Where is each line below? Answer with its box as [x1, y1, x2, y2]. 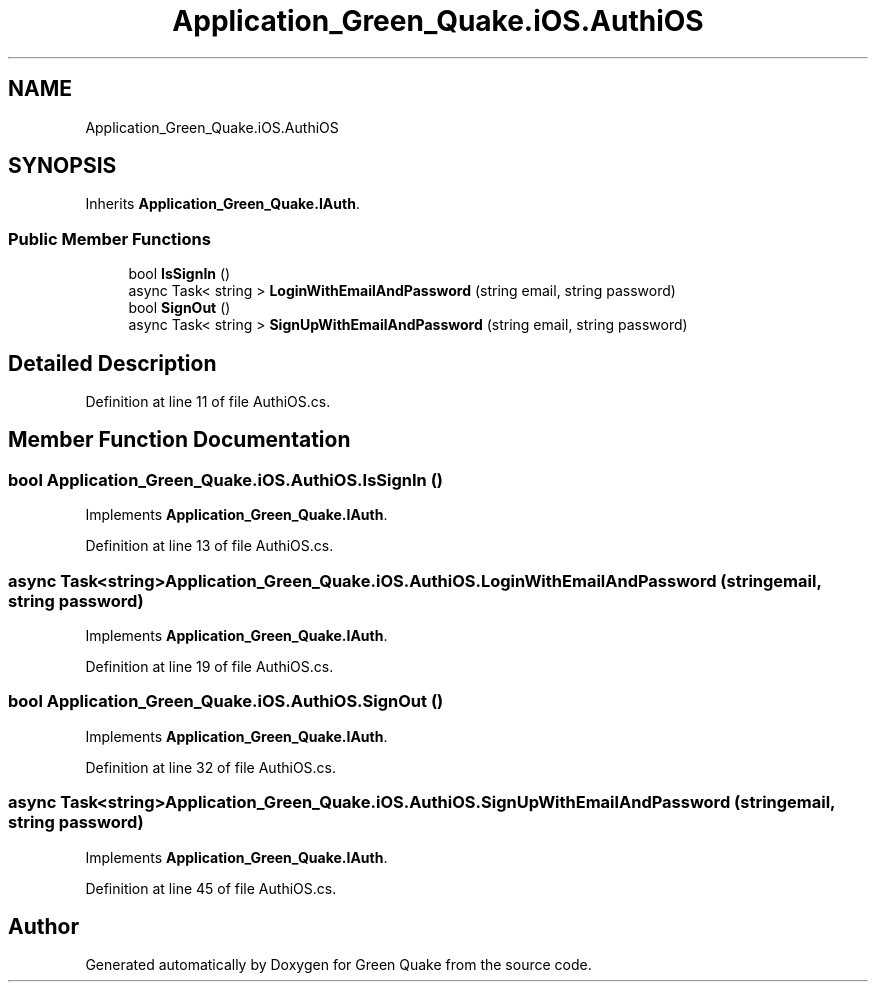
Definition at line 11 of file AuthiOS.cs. [85, 393, 331, 411]
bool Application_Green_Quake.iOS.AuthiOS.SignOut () [8, 691, 444, 712]
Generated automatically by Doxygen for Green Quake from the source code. [85, 956, 592, 974]
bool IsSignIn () [128, 265, 231, 283]
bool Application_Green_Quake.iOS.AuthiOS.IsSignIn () [8, 469, 443, 490]
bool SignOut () [128, 299, 231, 317]
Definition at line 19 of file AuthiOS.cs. [85, 658, 334, 675]
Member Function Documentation [8, 427, 351, 453]
